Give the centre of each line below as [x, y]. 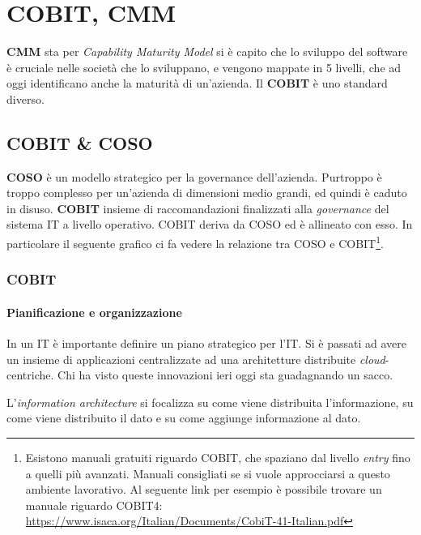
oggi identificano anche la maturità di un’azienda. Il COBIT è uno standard [197, 83]
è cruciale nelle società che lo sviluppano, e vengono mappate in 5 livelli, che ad [204, 67]
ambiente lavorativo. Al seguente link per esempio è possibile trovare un [204, 489]
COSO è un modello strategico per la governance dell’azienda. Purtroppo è [194, 176]
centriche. [30, 375]
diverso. [26, 98]
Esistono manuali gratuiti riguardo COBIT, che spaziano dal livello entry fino [218, 457]
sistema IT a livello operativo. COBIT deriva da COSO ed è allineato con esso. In [210, 224]
